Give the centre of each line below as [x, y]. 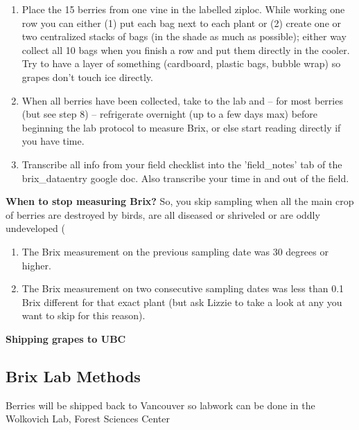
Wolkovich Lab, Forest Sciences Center [88, 419]
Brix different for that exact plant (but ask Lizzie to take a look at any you [182, 302]
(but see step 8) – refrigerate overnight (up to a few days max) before [170, 114]
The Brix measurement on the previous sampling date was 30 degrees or [175, 251]
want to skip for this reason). [84, 315]
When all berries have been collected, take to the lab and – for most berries [182, 100]
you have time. [53, 141]
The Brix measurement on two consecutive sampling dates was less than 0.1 [183, 288]
